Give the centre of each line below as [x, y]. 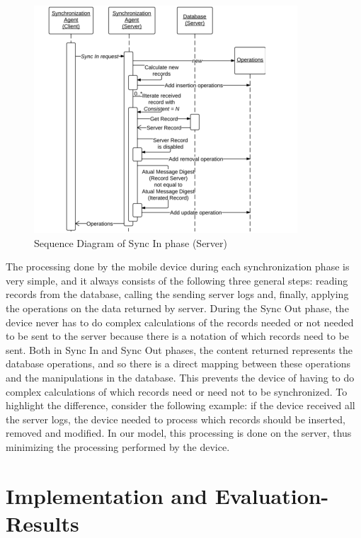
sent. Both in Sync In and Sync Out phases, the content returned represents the [179, 349]
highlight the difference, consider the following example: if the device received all [180, 405]
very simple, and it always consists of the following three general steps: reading [177, 280]
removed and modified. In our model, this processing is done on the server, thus [179, 433]
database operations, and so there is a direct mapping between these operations [178, 364]
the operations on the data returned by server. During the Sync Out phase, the [177, 308]
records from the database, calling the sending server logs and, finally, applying [177, 294]
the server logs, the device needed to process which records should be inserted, [176, 419]
